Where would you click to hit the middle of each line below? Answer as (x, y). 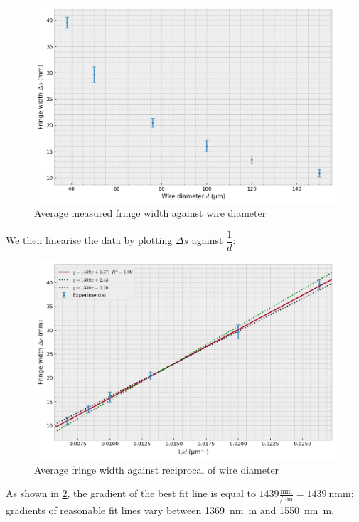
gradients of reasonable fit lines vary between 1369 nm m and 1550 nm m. (170, 510)
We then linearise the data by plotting (89, 240)
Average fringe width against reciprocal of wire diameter (157, 469)
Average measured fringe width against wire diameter (150, 213)
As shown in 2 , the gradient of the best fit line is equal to (131, 493)
